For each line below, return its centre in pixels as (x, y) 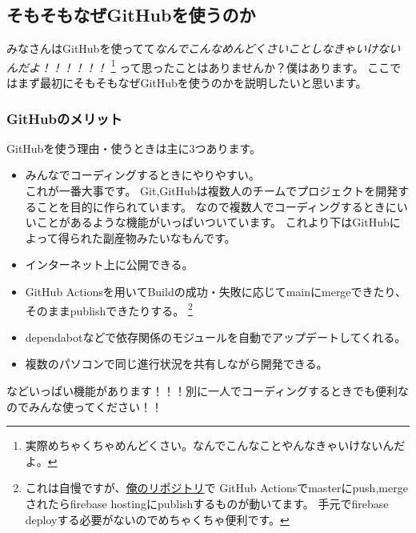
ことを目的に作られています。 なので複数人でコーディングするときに (216, 206)
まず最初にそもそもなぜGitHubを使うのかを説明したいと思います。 (192, 83)
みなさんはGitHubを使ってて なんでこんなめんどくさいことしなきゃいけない (204, 48)
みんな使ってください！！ (95, 406)
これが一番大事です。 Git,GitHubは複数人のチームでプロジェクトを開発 (212, 191)
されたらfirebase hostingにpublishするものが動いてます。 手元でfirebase (207, 504)
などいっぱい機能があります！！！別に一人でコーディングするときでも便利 (202, 391)
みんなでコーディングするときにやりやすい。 (142, 175)
